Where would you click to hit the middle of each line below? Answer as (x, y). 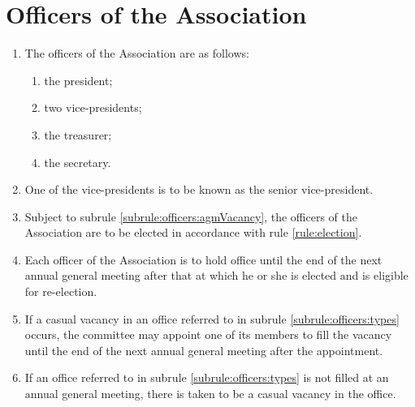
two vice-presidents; (93, 107)
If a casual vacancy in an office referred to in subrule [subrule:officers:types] (212, 318)
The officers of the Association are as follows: (137, 53)
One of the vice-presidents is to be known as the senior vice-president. (199, 189)
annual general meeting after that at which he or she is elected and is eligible (216, 275)
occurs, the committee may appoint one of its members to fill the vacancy (208, 334)
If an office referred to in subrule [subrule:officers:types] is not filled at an (207, 377)
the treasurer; (78, 134)
